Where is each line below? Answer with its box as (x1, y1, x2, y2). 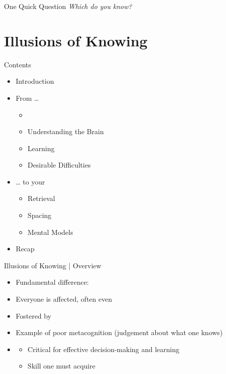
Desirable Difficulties (27, 160, 91, 170)
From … (15, 92, 39, 103)
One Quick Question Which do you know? (4, 1, 132, 11)
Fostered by (15, 310, 51, 321)
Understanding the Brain (27, 126, 104, 137)
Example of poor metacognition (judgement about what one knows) (15, 327, 223, 338)
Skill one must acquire (27, 361, 96, 371)
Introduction (15, 76, 54, 86)
